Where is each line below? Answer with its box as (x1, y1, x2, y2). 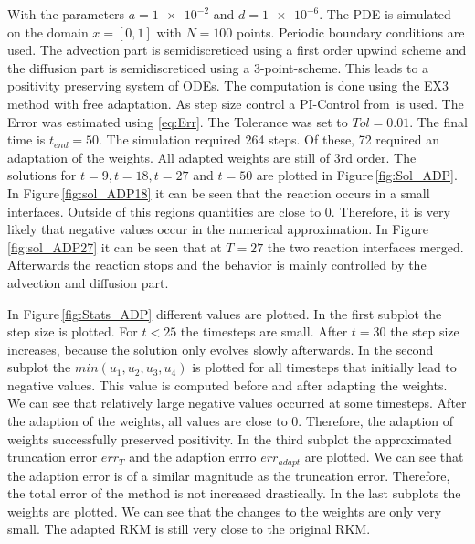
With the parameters (7, 5, 125, 23)
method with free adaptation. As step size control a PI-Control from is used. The (7, 93, 464, 112)
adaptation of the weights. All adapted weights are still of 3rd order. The (7, 147, 417, 166)
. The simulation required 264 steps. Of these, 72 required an (99, 130, 440, 149)
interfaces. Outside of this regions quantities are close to (7, 201, 322, 220)
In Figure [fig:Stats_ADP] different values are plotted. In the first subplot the (7, 304, 442, 323)
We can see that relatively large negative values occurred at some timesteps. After (7, 393, 467, 412)
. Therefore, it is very (331, 201, 450, 220)
